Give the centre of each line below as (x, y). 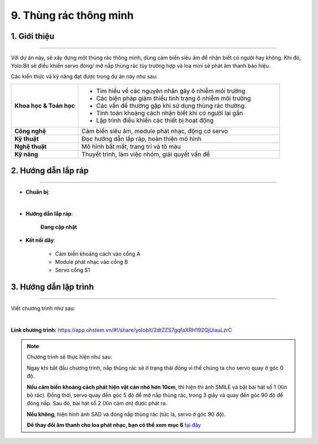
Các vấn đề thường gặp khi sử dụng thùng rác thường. (171, 105)
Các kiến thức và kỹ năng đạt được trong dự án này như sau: (84, 77)
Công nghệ (30, 131)
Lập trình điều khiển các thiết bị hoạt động (155, 120)
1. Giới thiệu (33, 36)
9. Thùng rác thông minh (72, 15)
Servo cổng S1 (73, 270)
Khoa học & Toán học (45, 105)
